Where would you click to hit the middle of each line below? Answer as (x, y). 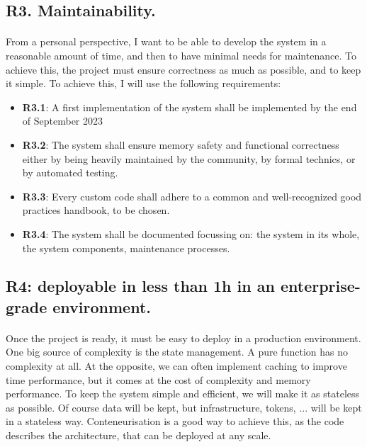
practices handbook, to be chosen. (96, 210)
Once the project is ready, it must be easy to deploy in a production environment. (183, 338)
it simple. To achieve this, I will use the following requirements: (143, 83)
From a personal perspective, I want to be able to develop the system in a (166, 41)
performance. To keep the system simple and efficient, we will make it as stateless (183, 394)
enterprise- (320, 286)
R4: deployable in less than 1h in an (140, 286)
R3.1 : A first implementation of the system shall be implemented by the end (190, 107)
